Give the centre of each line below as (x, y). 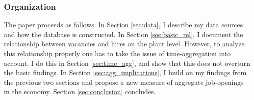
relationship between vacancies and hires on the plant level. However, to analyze (124, 44)
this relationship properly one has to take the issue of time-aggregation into (117, 53)
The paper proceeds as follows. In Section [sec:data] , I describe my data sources (124, 25)
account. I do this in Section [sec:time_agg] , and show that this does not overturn (127, 63)
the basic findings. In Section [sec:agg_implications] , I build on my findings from (125, 72)
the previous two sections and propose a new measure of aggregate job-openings (124, 82)
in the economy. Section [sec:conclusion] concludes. (80, 91)
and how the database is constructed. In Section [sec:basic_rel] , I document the (124, 34)
